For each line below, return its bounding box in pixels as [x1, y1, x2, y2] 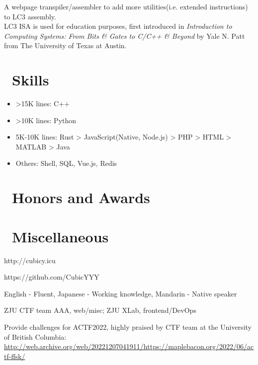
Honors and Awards [12, 187, 150, 208]
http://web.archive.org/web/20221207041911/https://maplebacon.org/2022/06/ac [4, 341, 254, 352]
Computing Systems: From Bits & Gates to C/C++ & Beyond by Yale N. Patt [4, 30, 245, 41]
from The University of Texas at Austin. [4, 40, 127, 51]
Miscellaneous [12, 226, 109, 246]
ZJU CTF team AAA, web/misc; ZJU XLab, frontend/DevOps [4, 305, 196, 315]
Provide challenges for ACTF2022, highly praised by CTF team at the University [4, 321, 252, 332]
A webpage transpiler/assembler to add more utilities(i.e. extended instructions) [4, 1, 248, 11]
